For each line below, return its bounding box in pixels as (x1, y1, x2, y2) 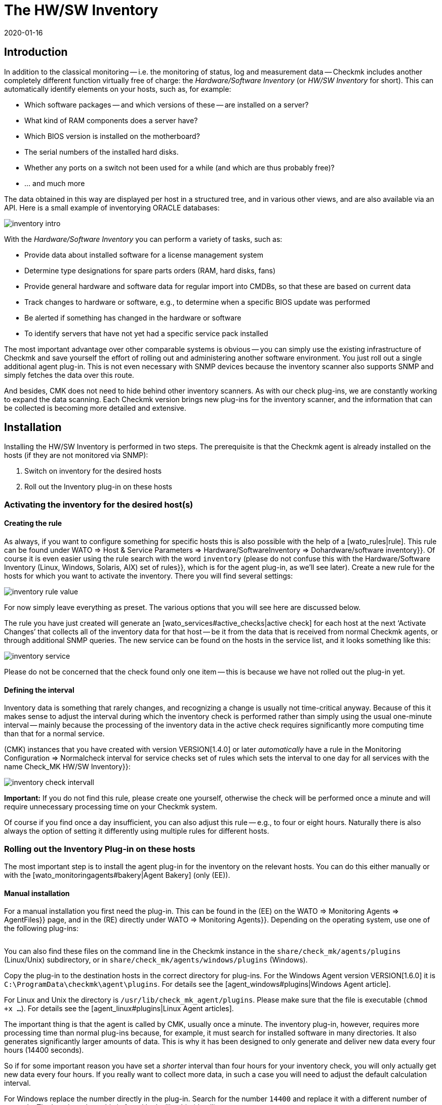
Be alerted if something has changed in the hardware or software (24, 313, 242, 322)
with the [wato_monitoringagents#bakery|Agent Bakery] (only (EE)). (4, 871, 230, 879)
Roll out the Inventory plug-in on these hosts (24, 482, 172, 491)
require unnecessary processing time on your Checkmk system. (4, 802, 217, 811)
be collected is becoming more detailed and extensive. (4, 403, 186, 412)
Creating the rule (4, 519, 62, 528)
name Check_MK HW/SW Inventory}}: (4, 762, 131, 771)
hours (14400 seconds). (4, 1046, 84, 1055)
